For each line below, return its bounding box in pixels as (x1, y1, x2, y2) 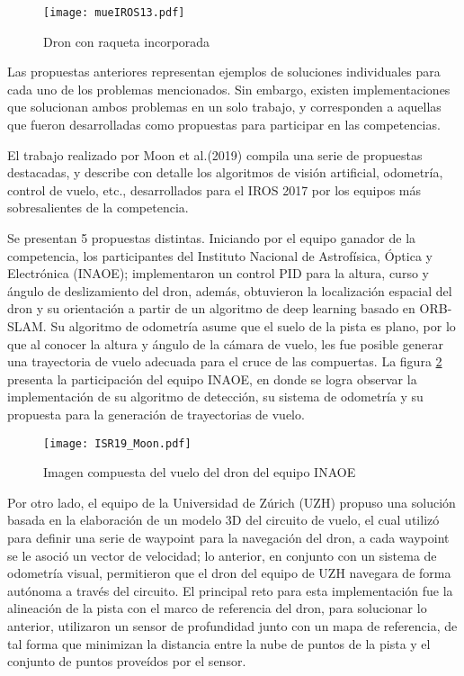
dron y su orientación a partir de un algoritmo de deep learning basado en (7, 299, 415, 318)
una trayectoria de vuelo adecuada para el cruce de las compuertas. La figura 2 (7, 352, 442, 371)
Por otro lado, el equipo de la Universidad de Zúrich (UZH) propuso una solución (7, 492, 456, 511)
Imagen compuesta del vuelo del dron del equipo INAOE (43, 463, 356, 482)
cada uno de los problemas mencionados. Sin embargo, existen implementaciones (7, 79, 451, 98)
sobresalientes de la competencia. (7, 198, 189, 217)
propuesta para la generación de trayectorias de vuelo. (7, 404, 305, 423)
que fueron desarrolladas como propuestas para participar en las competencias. (7, 115, 441, 134)
